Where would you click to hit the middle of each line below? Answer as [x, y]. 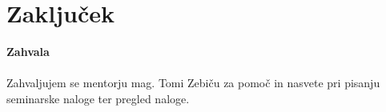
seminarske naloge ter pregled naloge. [98, 98]
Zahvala [28, 52]
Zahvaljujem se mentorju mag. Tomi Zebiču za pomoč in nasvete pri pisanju [193, 83]
